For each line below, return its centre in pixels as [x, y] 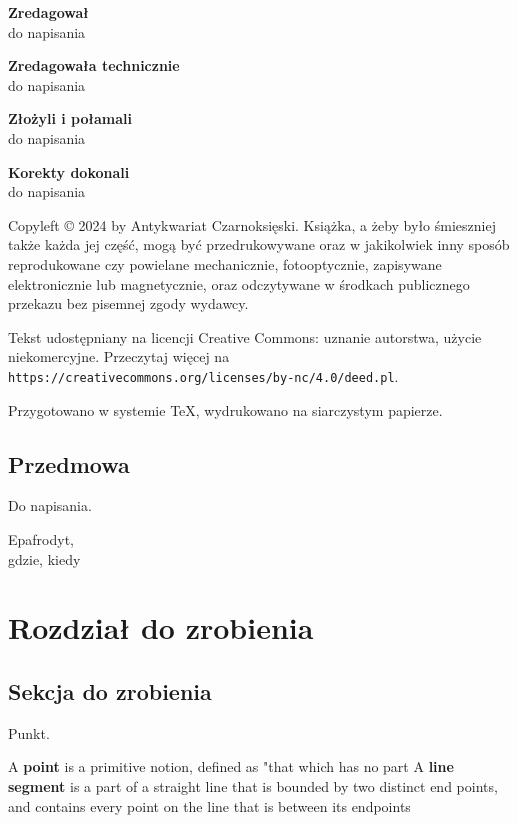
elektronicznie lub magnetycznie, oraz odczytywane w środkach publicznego [239, 283]
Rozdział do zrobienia [161, 627]
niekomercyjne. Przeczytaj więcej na [119, 356]
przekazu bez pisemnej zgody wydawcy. [128, 303]
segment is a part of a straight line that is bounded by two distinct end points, [253, 785]
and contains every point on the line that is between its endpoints [209, 805]
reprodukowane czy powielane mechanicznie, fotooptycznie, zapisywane [225, 263]
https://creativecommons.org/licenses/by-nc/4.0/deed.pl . [203, 375]
